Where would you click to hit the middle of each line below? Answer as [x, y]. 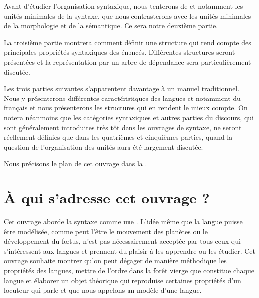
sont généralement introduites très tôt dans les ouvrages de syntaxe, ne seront [123, 127]
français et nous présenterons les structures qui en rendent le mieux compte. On [126, 108]
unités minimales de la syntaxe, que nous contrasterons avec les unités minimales [128, 16]
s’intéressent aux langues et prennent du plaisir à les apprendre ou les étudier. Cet [129, 250]
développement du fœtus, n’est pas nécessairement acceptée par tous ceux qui [122, 241]
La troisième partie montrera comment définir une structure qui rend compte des [128, 42]
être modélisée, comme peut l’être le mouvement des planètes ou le [106, 231]
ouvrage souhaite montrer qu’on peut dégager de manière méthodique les [115, 260]
